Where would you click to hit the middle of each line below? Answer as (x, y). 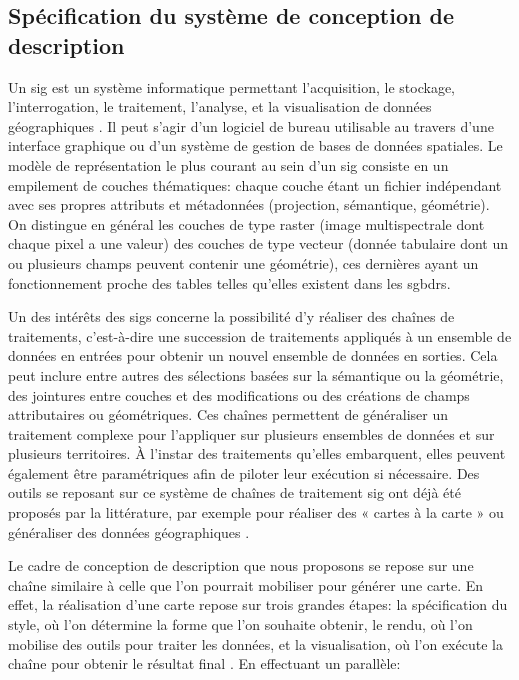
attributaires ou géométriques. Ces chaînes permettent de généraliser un (228, 414)
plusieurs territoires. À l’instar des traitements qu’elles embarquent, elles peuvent (257, 453)
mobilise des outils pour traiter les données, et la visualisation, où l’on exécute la (255, 643)
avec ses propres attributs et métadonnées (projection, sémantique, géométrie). (249, 204)
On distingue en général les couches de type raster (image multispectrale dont (246, 223)
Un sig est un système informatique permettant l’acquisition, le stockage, (231, 86)
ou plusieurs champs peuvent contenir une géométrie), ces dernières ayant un (243, 262)
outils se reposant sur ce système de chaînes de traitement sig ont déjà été (234, 492)
